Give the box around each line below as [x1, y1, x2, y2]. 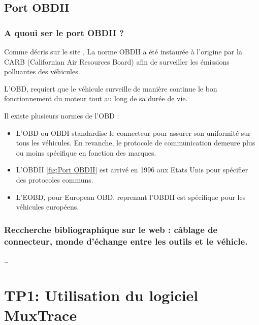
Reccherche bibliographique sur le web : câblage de [4, 223, 218, 235]
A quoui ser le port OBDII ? [4, 26, 124, 39]
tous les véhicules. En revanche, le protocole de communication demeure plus [16, 137, 255, 148]
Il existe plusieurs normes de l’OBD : [4, 110, 119, 121]
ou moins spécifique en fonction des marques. [16, 147, 156, 158]
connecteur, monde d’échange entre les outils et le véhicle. [4, 234, 248, 247]
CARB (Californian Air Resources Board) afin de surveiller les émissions [4, 56, 230, 67]
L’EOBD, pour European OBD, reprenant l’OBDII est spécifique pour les [16, 191, 246, 202]
